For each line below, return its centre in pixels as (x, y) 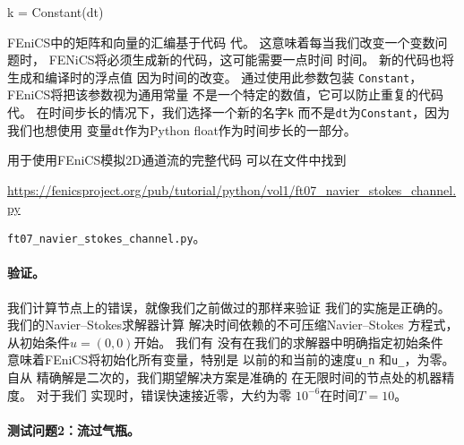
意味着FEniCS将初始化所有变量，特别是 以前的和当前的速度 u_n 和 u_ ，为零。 (231, 359)
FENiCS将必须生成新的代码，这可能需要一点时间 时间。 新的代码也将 (251, 60)
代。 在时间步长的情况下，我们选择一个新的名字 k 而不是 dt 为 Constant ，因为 (229, 112)
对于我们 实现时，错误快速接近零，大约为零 (164, 394)
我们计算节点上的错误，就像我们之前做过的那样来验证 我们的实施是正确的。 (229, 307)
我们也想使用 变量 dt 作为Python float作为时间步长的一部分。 (182, 129)
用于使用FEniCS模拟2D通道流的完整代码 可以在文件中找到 (177, 160)
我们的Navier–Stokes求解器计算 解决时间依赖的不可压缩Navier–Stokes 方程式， (233, 325)
